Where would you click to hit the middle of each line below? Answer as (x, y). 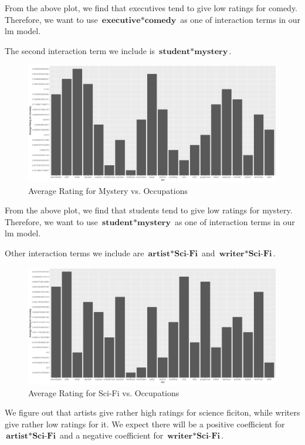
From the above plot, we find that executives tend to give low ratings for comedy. (151, 8)
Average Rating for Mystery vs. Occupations (108, 190)
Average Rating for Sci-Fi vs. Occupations (104, 392)
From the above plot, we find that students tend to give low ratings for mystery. (149, 210)
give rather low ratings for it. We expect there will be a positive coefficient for (145, 424)
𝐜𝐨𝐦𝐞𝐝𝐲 (160, 20)
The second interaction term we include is (80, 50)
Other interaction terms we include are (74, 252)
